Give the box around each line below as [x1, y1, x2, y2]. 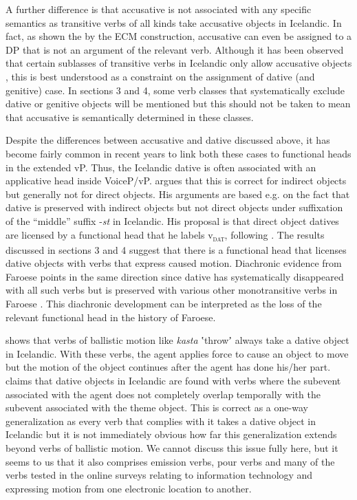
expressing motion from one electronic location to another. [6, 481, 252, 495]
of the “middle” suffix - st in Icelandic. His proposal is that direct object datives [6, 213, 339, 228]
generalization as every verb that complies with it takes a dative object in [6, 413, 316, 428]
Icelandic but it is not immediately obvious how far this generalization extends [6, 427, 337, 442]
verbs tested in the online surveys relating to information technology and [6, 468, 313, 482]
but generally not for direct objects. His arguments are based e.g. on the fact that [6, 186, 350, 201]
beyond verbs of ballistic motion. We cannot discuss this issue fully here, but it [6, 440, 338, 455]
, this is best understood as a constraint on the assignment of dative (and [6, 69, 315, 83]
